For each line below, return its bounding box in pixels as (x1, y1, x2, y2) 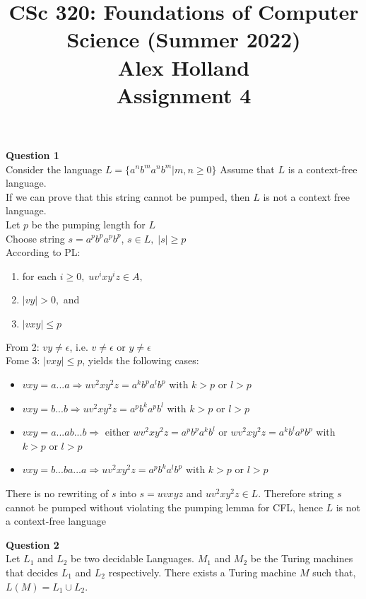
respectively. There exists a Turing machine (108, 565, 297, 579)
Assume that (220, 161, 275, 176)
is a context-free (288, 161, 358, 176)
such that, (312, 565, 356, 579)
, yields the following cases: (82, 353, 199, 368)
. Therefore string (258, 486, 334, 501)
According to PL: (6, 245, 81, 260)
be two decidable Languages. (71, 551, 194, 566)
